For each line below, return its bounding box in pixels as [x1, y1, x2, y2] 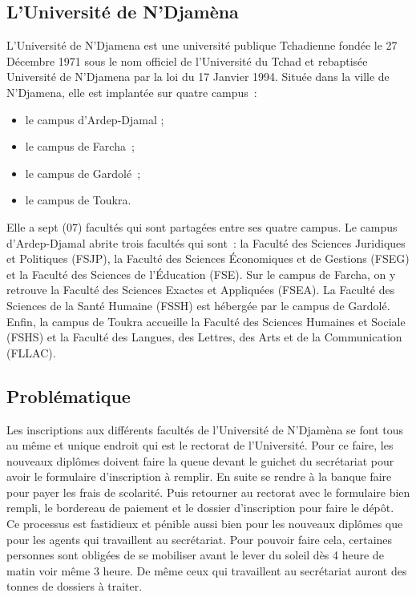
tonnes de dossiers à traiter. [6, 578, 143, 595]
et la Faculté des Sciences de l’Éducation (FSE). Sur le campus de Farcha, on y [6, 265, 396, 282]
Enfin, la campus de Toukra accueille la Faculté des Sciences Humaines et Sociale [6, 313, 406, 329]
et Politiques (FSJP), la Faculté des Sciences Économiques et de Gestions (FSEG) [6, 250, 410, 267]
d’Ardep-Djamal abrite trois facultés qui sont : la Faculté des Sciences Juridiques [6, 234, 406, 251]
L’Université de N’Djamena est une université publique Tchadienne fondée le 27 [6, 37, 398, 54]
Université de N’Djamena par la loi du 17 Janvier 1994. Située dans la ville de [6, 68, 390, 85]
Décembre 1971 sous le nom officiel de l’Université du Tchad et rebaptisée [6, 52, 368, 69]
